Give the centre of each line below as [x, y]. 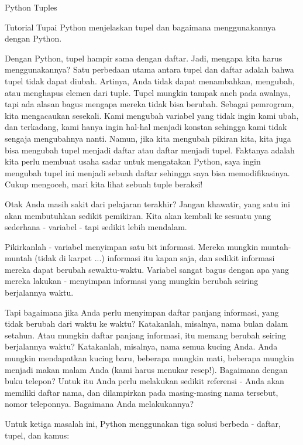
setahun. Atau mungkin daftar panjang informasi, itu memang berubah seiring [145, 335]
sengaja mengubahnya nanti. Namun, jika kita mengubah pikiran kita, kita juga [148, 138]
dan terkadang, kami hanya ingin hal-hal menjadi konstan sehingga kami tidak [146, 127]
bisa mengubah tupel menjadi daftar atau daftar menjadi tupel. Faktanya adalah [150, 150]
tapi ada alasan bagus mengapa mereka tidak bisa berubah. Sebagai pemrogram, [149, 104]
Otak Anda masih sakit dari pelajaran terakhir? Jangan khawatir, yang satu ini [147, 203]
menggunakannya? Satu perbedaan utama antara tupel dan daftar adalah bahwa [149, 69]
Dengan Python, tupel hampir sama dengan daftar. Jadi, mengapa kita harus [144, 58]
